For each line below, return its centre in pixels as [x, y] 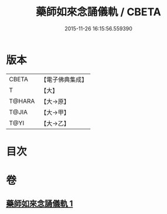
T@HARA [22, 101]
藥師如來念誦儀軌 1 [40, 204]
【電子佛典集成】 [64, 80]
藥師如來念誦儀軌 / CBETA [98, 12]
